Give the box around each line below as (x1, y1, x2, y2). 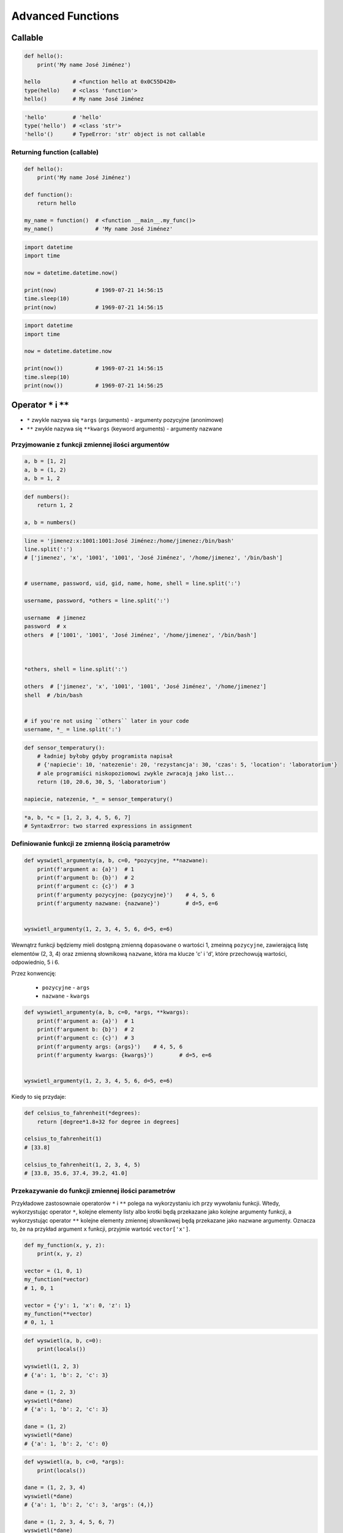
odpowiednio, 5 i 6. (11, 958, 60, 966)
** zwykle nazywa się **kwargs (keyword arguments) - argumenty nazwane (26, 425, 223, 432)
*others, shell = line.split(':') (24, 666, 128, 673)
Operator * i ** (11, 400, 69, 410)
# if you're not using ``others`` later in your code (24, 717, 189, 724)
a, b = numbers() (24, 519, 77, 526)
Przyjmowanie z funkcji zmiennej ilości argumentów (11, 440, 170, 449)
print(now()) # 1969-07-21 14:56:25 (24, 382, 164, 389)
